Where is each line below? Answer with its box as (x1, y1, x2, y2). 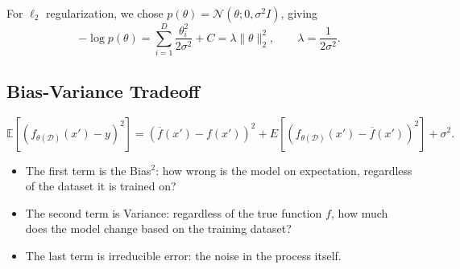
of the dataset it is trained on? (25, 177, 176, 194)
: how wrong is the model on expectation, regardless (155, 161, 412, 178)
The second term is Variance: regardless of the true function (25, 204, 322, 221)
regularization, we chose (46, 5, 164, 21)
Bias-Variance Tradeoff (6, 78, 200, 103)
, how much (330, 204, 388, 221)
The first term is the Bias (25, 161, 151, 178)
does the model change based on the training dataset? (25, 220, 292, 237)
